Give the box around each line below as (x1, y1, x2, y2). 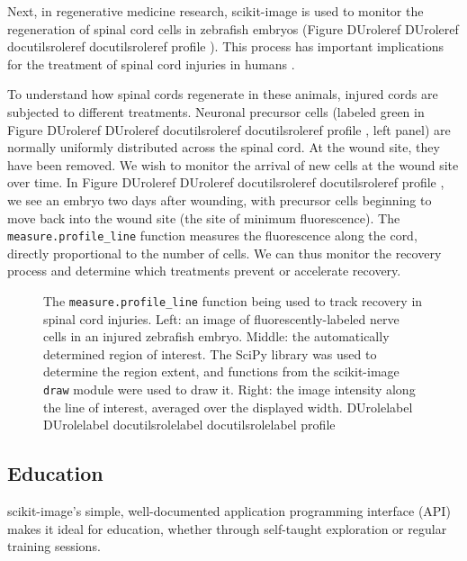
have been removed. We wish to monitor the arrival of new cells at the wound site (7, 155, 459, 174)
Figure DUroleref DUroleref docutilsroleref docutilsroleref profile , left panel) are (7, 120, 451, 139)
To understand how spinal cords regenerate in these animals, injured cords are (7, 85, 438, 104)
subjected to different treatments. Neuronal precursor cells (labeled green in (7, 102, 425, 121)
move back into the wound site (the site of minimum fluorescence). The (7, 208, 400, 227)
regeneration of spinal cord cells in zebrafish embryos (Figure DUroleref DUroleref (7, 19, 459, 38)
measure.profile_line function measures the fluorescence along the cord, (7, 226, 418, 245)
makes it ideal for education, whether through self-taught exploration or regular (7, 519, 447, 538)
